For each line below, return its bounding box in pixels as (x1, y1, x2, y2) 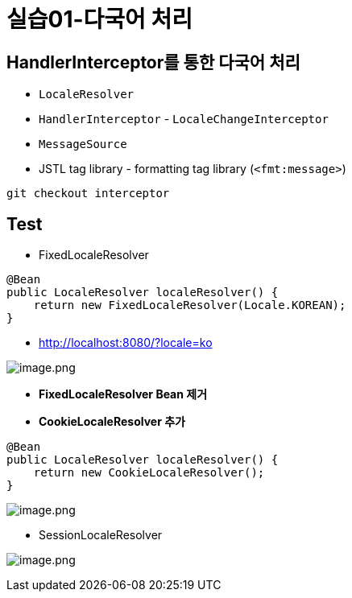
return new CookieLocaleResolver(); (33, 466, 265, 480)
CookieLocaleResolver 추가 (39, 414, 185, 429)
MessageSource (39, 138, 127, 151)
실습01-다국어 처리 (6, 6, 193, 33)
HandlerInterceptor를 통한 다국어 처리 (6, 52, 300, 72)
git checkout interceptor (6, 187, 170, 200)
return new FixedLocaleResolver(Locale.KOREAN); (33, 299, 346, 312)
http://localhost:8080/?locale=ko (39, 336, 213, 350)
